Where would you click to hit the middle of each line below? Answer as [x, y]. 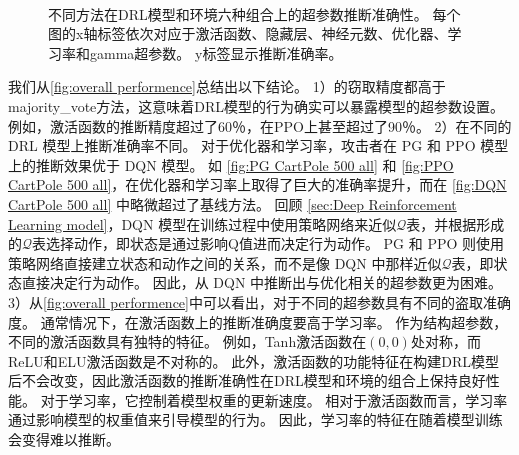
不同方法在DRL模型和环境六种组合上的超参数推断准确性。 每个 [254, 13]
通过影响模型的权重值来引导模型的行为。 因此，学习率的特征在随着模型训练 [255, 419]
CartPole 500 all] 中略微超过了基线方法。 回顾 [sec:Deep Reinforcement [232, 203]
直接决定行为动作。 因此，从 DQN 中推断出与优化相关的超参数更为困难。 [262, 282]
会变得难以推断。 [64, 439]
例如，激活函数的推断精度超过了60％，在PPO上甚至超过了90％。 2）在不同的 [260, 125]
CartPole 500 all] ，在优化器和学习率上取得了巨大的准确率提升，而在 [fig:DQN [257, 184]
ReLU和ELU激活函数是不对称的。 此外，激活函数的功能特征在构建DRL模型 [253, 360]
